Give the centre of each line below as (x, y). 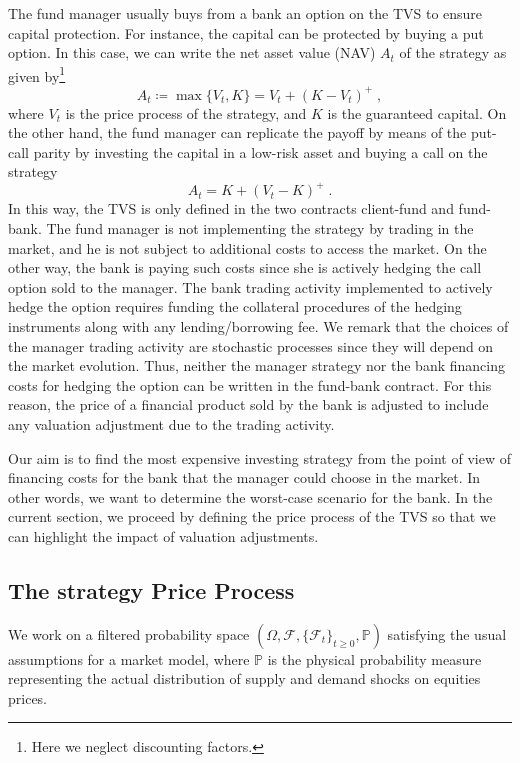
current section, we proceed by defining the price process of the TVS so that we (252, 516)
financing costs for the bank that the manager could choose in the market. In (244, 477)
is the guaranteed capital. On (417, 112)
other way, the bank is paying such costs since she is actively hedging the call (245, 267)
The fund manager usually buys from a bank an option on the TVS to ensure (245, 13)
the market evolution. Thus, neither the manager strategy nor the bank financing (256, 365)
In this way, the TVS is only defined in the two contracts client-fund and (231, 208)
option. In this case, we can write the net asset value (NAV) (192, 52)
